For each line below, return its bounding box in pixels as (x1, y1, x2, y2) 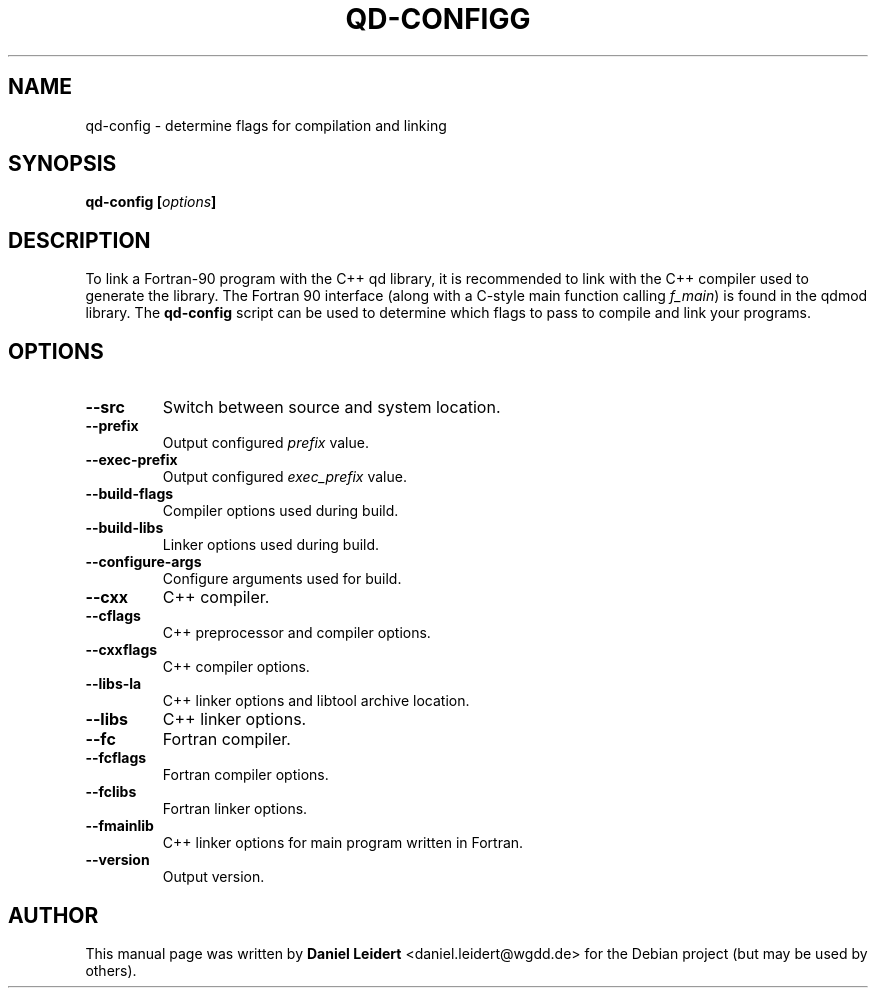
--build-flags (85, 485, 174, 503)
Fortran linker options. (162, 800, 308, 818)
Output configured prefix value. (162, 434, 369, 452)
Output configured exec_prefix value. (162, 468, 407, 486)
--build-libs (85, 519, 164, 537)
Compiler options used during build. (162, 502, 399, 520)
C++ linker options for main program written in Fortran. (162, 834, 524, 852)
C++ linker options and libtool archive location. (162, 692, 470, 710)
